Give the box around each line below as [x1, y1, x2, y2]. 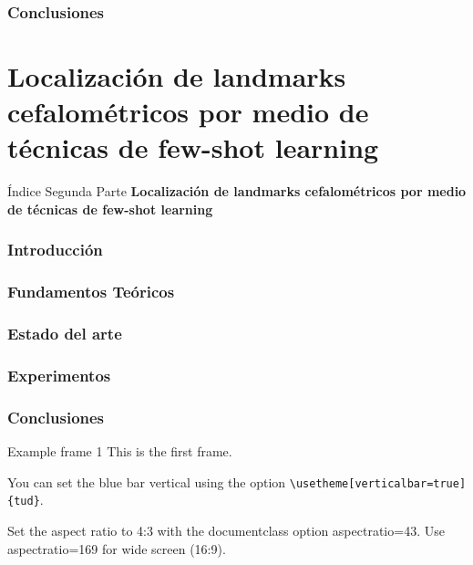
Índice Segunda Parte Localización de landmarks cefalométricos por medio [7, 182, 467, 201]
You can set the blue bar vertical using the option [7, 472, 286, 491]
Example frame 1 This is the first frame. [7, 442, 232, 461]
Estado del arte [7, 322, 122, 345]
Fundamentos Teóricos [7, 280, 175, 303]
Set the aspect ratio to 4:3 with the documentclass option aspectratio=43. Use [7, 521, 445, 540]
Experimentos [7, 363, 111, 386]
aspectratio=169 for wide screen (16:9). [7, 539, 226, 558]
